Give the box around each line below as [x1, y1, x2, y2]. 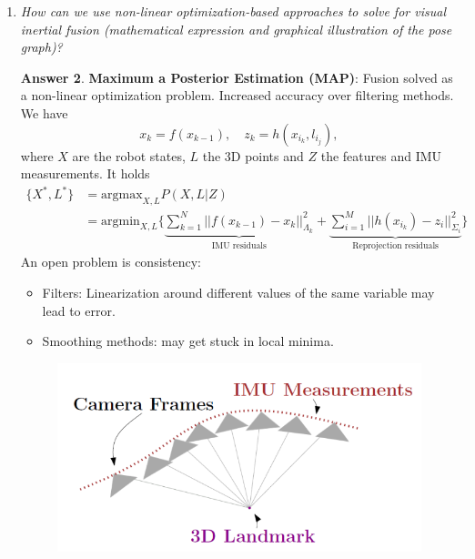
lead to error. [42, 300, 116, 320]
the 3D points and [202, 146, 304, 165]
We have [20, 103, 68, 122]
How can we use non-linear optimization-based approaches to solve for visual [20, 2, 446, 20]
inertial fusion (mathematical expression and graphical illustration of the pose [20, 19, 452, 38]
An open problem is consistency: [20, 252, 202, 271]
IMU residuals [211, 240, 267, 250]
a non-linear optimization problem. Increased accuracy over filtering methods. [20, 86, 454, 105]
